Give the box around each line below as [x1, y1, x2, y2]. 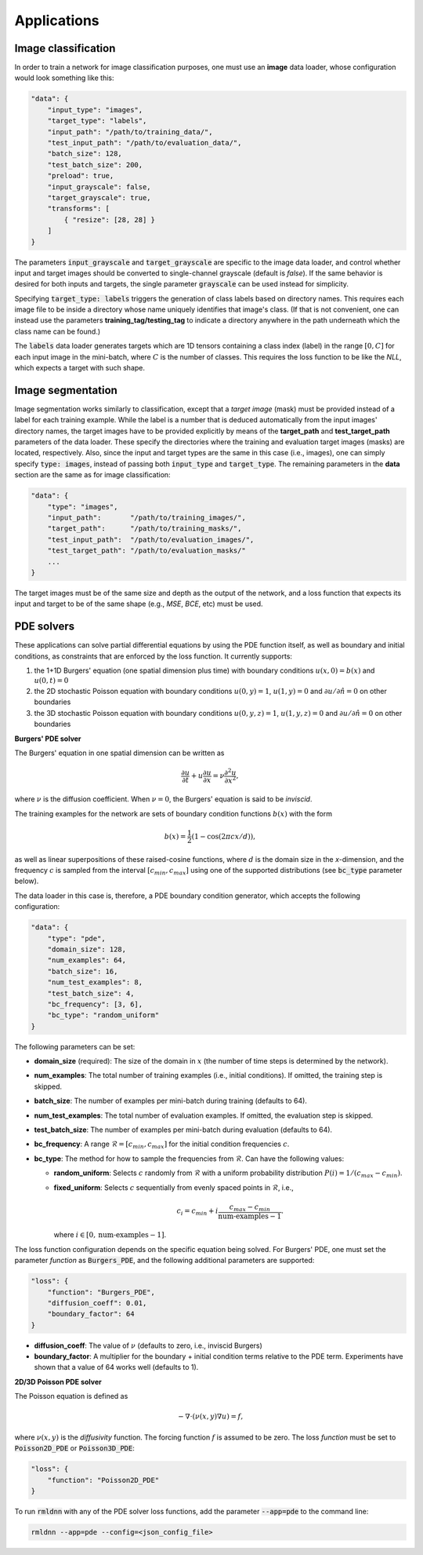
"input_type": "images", [47, 105, 143, 114]
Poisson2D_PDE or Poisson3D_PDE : [14, 1444, 135, 1453]
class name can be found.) [14, 327, 101, 336]
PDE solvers [14, 620, 75, 633]
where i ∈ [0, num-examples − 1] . [53, 1230, 167, 1239]
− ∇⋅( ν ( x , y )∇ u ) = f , [177, 1412, 244, 1421]
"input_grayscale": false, [47, 182, 152, 192]
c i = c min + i [176, 1206, 219, 1217]
